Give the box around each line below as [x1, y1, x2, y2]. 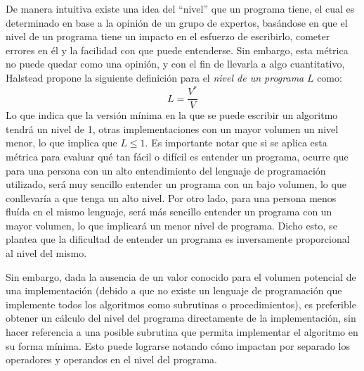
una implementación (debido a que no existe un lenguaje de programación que [6, 283, 342, 298]
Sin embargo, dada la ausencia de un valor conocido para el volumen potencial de [6, 269, 356, 284]
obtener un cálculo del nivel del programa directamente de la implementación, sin [6, 310, 356, 325]
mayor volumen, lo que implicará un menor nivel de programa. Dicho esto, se [6, 218, 337, 232]
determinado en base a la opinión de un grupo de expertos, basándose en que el [6, 15, 348, 30]
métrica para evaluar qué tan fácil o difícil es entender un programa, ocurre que [6, 149, 349, 163]
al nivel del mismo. [6, 246, 87, 260]
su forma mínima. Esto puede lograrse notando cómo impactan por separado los [6, 338, 350, 353]
